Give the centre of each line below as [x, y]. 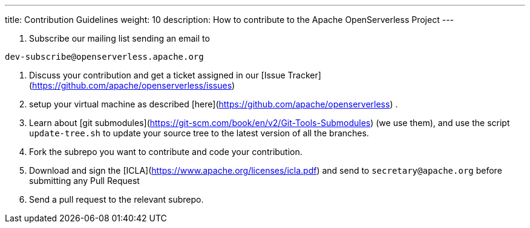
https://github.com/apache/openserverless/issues [132, 85]
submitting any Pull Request [84, 181]
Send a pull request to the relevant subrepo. [116, 199]
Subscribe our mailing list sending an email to [119, 38]
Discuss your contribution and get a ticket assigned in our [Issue [157, 75]
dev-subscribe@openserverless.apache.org [104, 57]
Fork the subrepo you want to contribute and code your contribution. [166, 152]
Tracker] [304, 75]
